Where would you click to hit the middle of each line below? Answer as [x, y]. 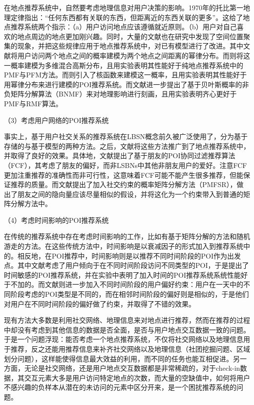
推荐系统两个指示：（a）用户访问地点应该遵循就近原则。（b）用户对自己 [124, 27]
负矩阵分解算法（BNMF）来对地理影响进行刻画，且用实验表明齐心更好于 [120, 94]
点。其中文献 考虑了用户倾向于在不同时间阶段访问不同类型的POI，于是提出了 [127, 265]
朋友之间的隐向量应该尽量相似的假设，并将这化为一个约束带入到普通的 [130, 194]
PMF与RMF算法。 [33, 103]
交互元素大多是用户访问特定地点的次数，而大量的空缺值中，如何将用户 [137, 377]
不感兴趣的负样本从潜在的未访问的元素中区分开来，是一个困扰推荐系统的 [120, 387]
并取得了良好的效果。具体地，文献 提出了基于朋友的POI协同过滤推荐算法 [120, 155]
